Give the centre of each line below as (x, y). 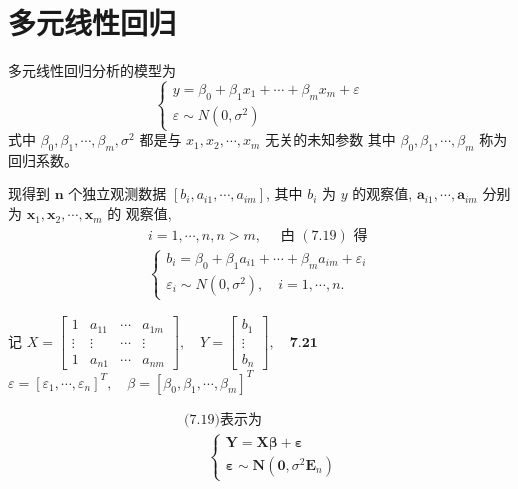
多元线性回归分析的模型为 (92, 70)
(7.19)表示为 (223, 419)
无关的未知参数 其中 (330, 139)
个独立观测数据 (117, 193)
